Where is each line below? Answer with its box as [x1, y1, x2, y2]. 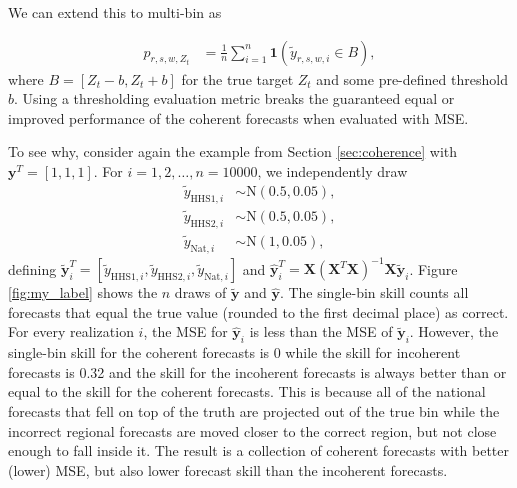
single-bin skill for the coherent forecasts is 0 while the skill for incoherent [8, 342, 461, 363]
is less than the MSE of [249, 321, 393, 342]
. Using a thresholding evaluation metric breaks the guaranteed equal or [14, 88, 455, 109]
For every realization [8, 321, 134, 342]
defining [8, 258, 57, 279]
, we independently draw [257, 161, 408, 181]
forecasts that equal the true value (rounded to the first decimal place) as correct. [8, 301, 509, 322]
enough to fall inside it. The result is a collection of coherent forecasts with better [8, 440, 510, 461]
